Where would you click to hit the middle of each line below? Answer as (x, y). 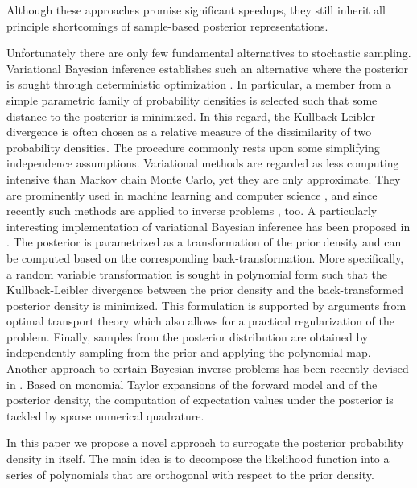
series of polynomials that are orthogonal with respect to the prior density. (190, 474)
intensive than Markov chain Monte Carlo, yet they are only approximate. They (204, 178)
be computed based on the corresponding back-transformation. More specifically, (205, 257)
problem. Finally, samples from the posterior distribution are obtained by (188, 336)
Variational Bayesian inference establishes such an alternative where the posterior (208, 68)
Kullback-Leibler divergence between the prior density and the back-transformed (205, 289)
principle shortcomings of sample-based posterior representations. (167, 25)
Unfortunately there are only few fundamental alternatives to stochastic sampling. (209, 53)
